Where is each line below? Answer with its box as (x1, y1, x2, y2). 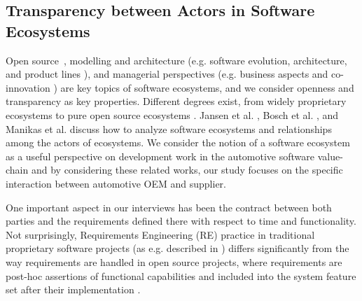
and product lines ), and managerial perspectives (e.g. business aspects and (6, 66, 328, 81)
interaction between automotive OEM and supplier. (6, 176, 226, 190)
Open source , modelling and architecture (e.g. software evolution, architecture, (6, 52, 347, 67)
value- (317, 148, 343, 163)
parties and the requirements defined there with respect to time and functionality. (6, 213, 356, 228)
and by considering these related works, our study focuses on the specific (31, 162, 343, 177)
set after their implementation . (6, 282, 141, 297)
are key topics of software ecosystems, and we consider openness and (60, 80, 354, 94)
